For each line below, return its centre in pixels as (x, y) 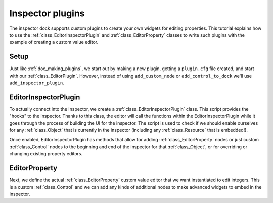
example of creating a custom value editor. (54, 42)
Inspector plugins (47, 13)
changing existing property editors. (46, 154)
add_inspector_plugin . (37, 83)
